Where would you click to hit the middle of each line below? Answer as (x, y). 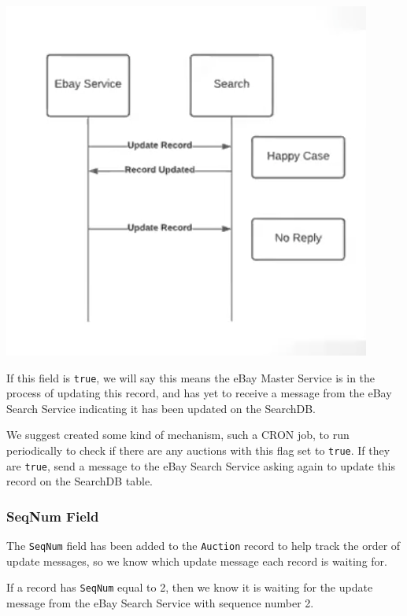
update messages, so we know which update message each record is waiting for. (197, 561)
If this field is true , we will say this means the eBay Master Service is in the (191, 377)
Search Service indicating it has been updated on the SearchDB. (161, 408)
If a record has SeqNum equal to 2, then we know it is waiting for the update (190, 587)
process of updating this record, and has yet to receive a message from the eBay (199, 393)
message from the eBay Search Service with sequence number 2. (160, 603)
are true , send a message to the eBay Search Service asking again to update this (201, 465)
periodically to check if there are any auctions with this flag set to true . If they (198, 450)
